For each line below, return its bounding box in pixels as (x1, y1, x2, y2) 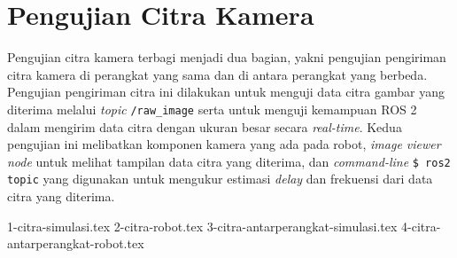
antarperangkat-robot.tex (7, 234, 144, 253)
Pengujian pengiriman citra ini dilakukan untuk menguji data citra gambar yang (7, 82, 445, 101)
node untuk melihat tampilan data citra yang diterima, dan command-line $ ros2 (7, 152, 451, 170)
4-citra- (401, 216, 441, 235)
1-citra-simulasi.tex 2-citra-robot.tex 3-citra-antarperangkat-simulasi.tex (7, 216, 398, 235)
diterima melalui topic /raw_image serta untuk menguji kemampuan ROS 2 (7, 99, 417, 118)
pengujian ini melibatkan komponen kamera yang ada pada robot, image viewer (7, 135, 441, 153)
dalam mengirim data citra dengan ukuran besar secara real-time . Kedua (7, 117, 402, 136)
